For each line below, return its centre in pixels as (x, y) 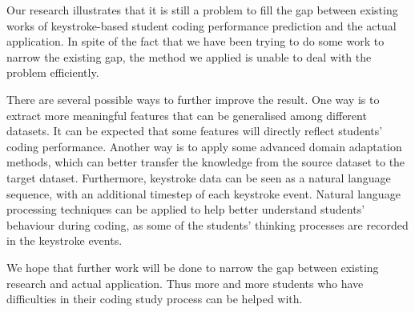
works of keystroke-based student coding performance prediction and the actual (201, 25)
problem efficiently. (53, 72)
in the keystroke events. (64, 240)
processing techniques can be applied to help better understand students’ (186, 209)
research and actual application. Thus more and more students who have (185, 283)
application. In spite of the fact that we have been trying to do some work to (195, 41)
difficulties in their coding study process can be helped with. (155, 299)
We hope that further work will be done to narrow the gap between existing (193, 267)
